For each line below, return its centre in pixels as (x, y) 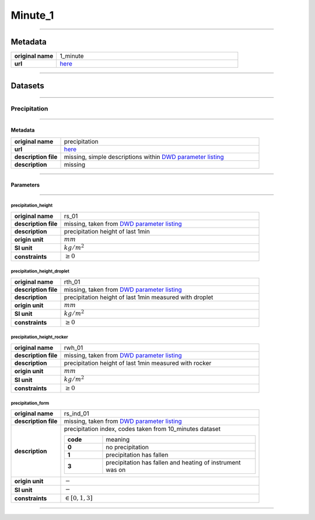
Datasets (27, 86)
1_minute (72, 56)
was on (116, 470)
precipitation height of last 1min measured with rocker (138, 363)
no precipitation (127, 447)
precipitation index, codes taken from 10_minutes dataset (142, 429)
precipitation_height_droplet (40, 271)
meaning (118, 440)
